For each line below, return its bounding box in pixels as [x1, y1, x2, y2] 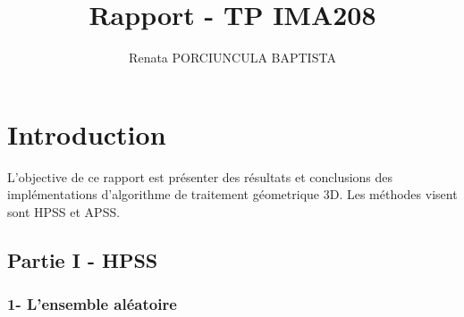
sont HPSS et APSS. [7, 202, 121, 221]
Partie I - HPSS [7, 246, 158, 273]
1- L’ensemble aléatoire [7, 293, 177, 315]
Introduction [7, 115, 166, 152]
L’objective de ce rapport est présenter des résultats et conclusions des [7, 167, 393, 186]
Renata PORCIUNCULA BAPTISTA [129, 48, 336, 67]
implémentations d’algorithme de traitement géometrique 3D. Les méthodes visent [7, 185, 458, 204]
